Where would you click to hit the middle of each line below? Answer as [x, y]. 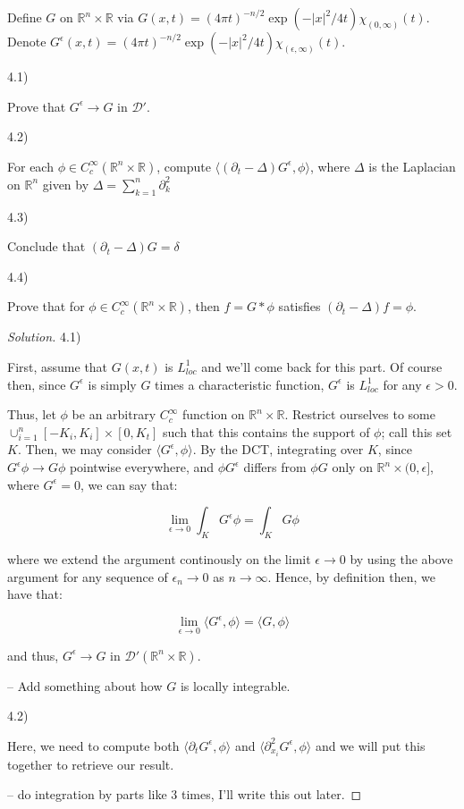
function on [214, 414]
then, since [37, 384]
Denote [27, 41]
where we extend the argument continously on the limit [159, 559]
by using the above [401, 559]
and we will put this [370, 745]
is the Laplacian [412, 166]
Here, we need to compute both [93, 745]
